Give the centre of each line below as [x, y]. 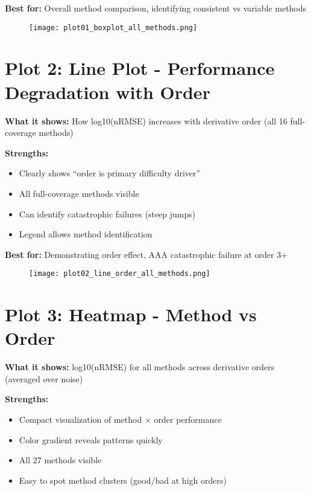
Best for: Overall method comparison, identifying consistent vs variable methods [156, 8]
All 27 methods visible [60, 460]
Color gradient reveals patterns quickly [91, 439]
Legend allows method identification [86, 234]
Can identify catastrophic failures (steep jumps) [107, 213]
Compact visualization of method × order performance [120, 419]
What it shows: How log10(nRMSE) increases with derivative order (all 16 [146, 120]
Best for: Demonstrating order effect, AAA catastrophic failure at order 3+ [146, 254]
